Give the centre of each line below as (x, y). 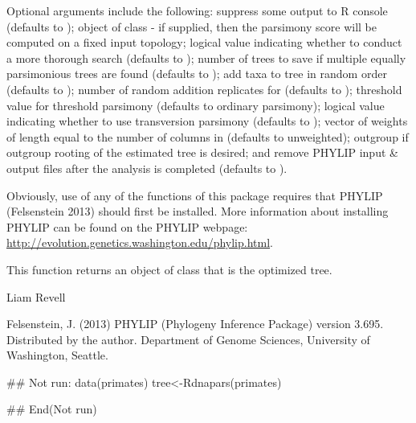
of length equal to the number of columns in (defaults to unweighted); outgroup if (208, 136)
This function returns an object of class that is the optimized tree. (169, 269)
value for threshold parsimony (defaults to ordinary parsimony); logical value (196, 105)
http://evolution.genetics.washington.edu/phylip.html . (140, 242)
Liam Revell (36, 296)
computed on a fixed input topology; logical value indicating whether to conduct (204, 42)
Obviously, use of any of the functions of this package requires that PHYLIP (195, 195)
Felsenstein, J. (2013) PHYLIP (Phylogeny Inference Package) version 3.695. (195, 324)
